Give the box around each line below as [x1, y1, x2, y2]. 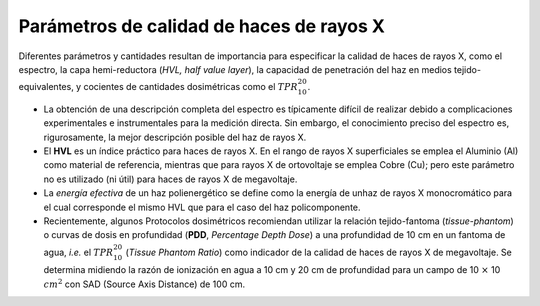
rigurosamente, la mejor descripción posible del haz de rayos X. [43, 131, 307, 143]
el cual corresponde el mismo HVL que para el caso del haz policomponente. [43, 201, 361, 213]
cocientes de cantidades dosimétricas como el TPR [83, 81, 299, 93]
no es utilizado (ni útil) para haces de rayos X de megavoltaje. [43, 173, 298, 185]
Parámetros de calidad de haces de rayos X [18, 15, 385, 37]
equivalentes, [18, 81, 74, 93]
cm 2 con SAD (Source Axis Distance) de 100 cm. [43, 277, 245, 290]
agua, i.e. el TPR [43, 246, 114, 258]
